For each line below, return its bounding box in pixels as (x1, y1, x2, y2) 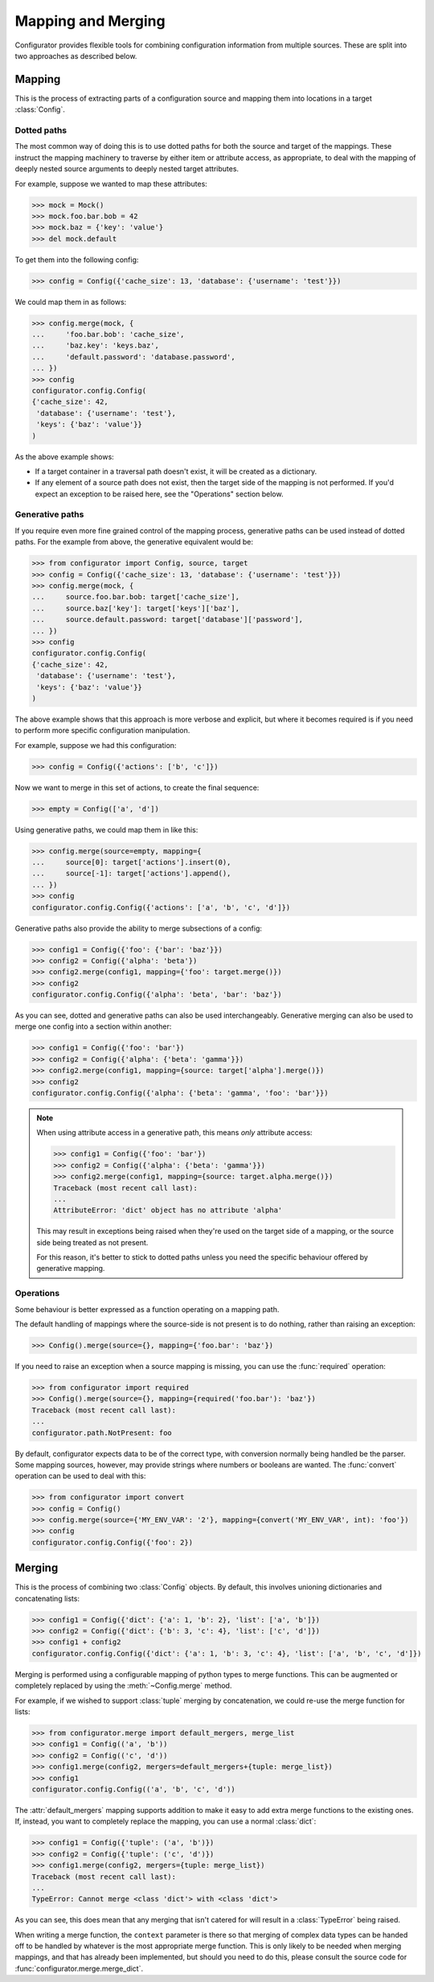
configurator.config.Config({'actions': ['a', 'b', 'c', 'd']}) (31, 903, 291, 912)
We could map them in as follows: (14, 297, 127, 306)
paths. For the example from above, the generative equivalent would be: (14, 537, 253, 547)
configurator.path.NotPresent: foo (31, 1428, 172, 1437)
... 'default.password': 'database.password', (31, 352, 236, 361)
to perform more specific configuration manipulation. (14, 726, 190, 735)
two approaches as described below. (14, 51, 137, 60)
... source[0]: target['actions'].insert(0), (31, 857, 231, 866)
